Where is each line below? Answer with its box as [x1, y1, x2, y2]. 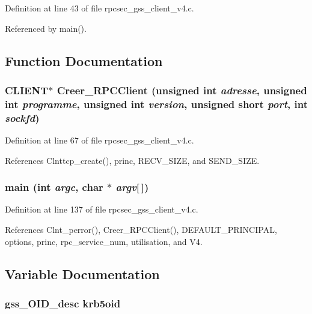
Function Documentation [5, 51, 163, 70]
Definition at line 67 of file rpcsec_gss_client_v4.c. [5, 134, 194, 146]
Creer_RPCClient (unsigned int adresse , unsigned [57, 82, 307, 97]
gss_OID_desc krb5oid [5, 295, 121, 310]
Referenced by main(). [5, 22, 87, 34]
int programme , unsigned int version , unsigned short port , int [5, 96, 308, 111]
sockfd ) [5, 110, 40, 125]
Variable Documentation [5, 264, 160, 283]
